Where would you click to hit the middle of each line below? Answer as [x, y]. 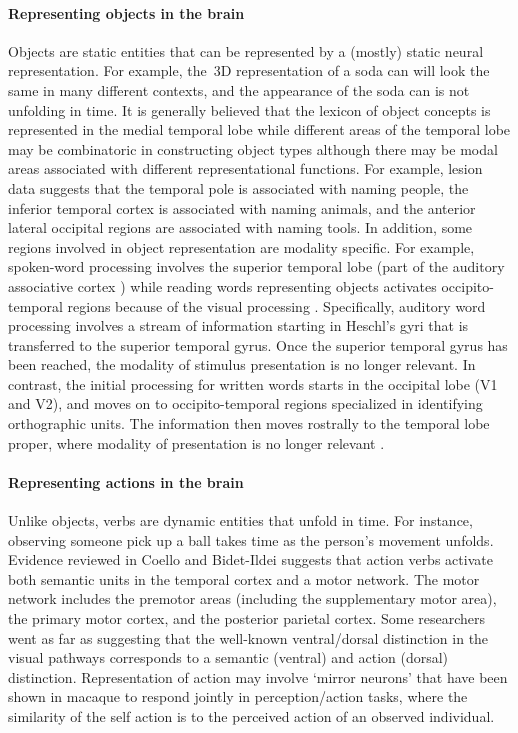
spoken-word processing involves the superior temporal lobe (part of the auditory [256, 266]
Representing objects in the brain [126, 12]
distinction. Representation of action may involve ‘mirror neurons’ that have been [258, 676]
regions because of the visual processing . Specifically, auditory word [276, 305]
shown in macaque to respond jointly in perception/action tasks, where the [238, 696]
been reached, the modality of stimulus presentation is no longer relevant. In [242, 364]
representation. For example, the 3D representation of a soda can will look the [249, 70]
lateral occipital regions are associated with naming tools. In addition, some [240, 227]
